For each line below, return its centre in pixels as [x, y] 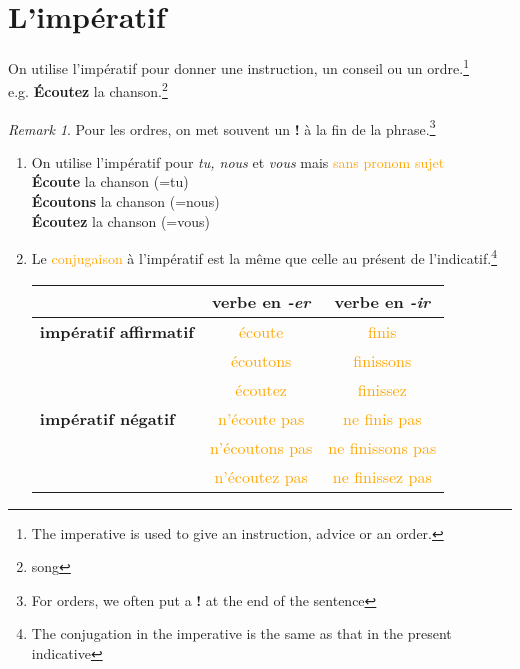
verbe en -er [261, 301]
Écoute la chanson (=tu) [110, 181]
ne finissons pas [382, 447]
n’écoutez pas [261, 476]
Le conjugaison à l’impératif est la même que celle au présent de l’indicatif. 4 [264, 256]
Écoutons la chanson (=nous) [125, 201]
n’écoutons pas [261, 447]
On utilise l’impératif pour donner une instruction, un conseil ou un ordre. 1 [239, 66]
